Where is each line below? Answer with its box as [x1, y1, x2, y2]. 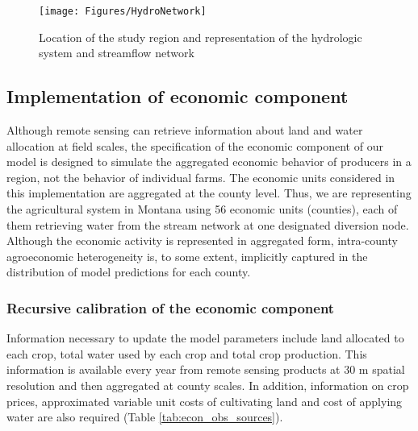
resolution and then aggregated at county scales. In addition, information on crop [6, 376, 409, 393]
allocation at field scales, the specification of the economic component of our [6, 137, 383, 154]
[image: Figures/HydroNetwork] [39, 6, 207, 17]
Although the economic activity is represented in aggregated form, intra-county [6, 232, 398, 249]
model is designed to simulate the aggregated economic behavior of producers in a [6, 153, 412, 170]
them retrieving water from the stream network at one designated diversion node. [6, 216, 409, 233]
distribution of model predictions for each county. [6, 263, 251, 280]
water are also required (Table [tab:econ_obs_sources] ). [6, 408, 283, 425]
